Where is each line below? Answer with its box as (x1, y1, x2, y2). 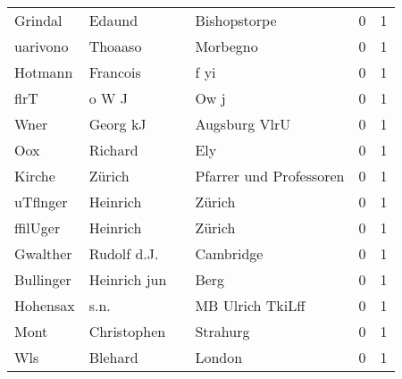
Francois (88, 62, 141, 82)
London (195, 347, 243, 367)
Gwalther (14, 243, 72, 264)
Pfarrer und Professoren (195, 165, 345, 186)
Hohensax (14, 295, 75, 316)
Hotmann (14, 62, 73, 82)
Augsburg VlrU (195, 114, 291, 134)
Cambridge (195, 243, 264, 264)
